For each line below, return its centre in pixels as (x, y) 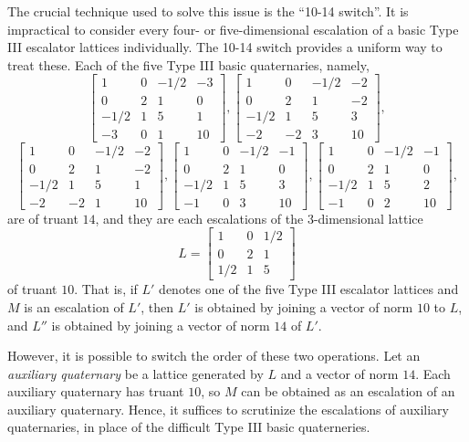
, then (157, 306)
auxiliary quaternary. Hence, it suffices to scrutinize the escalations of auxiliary (228, 409)
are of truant (43, 218)
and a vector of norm (339, 373)
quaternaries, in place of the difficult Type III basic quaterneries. (189, 427)
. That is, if (106, 289)
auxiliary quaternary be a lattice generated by (135, 373)
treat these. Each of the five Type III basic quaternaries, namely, (188, 64)
